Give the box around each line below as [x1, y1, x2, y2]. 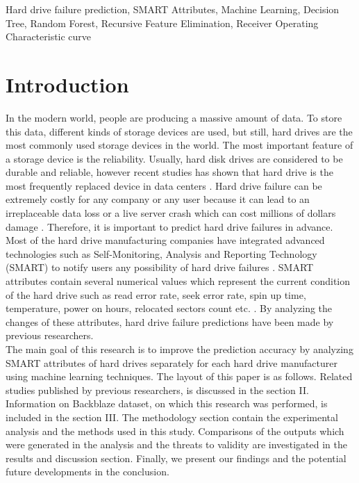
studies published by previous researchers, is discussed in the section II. [6, 382, 309, 397]
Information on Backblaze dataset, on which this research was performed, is [6, 396, 328, 411]
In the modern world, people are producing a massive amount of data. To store [6, 110, 342, 124]
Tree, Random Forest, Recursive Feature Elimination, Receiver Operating [6, 15, 319, 30]
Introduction [6, 69, 129, 98]
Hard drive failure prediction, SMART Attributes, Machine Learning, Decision [6, 2, 340, 16]
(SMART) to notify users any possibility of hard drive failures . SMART [6, 260, 314, 275]
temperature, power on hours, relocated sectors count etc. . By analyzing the [6, 301, 333, 316]
